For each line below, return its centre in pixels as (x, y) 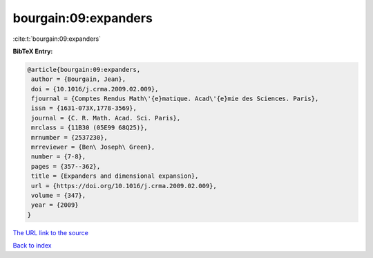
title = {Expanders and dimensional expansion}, (115, 176)
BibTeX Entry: (33, 51)
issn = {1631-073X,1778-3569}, (84, 108)
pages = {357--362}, (66, 166)
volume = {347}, (59, 195)
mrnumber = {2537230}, (70, 137)
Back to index (32, 246)
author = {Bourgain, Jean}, (79, 79)
